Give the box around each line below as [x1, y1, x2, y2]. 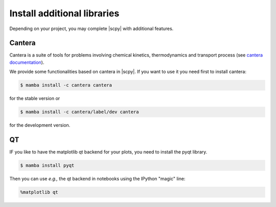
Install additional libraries [9, 8, 120, 19]
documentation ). [9, 59, 44, 65]
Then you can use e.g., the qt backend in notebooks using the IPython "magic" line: [9, 176, 186, 182]
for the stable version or [9, 95, 60, 101]
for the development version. [9, 122, 71, 128]
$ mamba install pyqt [20, 163, 75, 168]
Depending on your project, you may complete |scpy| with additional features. [9, 25, 174, 32]
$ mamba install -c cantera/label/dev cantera [20, 109, 139, 115]
